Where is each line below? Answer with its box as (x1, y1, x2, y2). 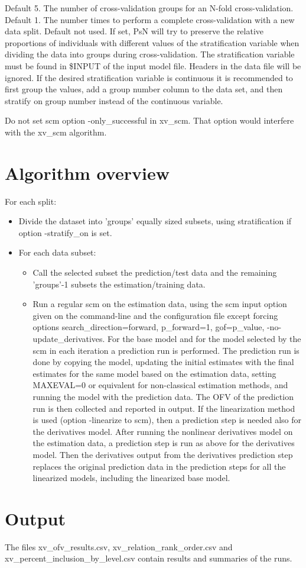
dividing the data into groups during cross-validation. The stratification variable (5, 48, 295, 60)
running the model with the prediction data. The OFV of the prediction (32, 390, 294, 402)
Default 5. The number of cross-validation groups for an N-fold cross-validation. (5, 2, 294, 14)
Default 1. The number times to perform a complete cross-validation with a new (5, 13, 295, 25)
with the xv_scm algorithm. (5, 125, 107, 138)
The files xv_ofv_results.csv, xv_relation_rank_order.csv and (5, 540, 233, 553)
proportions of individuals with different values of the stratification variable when (5, 36, 300, 49)
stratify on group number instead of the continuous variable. (5, 94, 223, 106)
